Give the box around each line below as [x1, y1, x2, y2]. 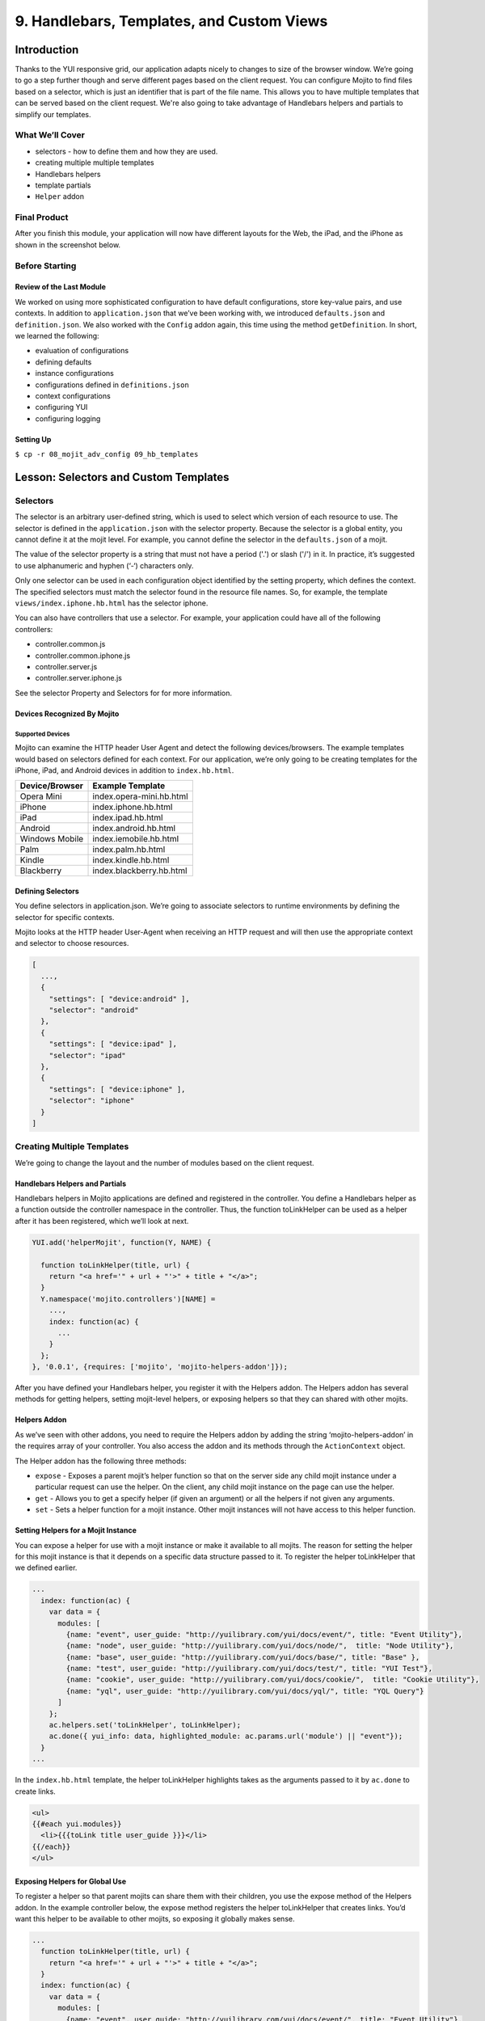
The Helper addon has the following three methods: [15, 1456, 187, 1466]
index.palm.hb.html [92, 844, 166, 855]
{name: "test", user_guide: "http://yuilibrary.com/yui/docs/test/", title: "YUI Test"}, [65, 1664, 432, 1673]
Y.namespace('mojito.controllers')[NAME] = [40, 1294, 216, 1303]
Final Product [15, 212, 69, 223]
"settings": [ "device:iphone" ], [48, 1084, 186, 1094]
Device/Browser [19, 780, 84, 791]
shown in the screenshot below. [15, 239, 121, 250]
